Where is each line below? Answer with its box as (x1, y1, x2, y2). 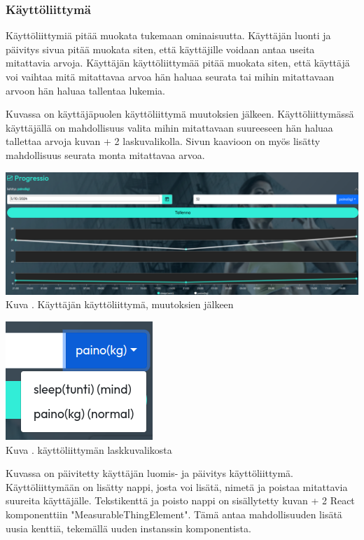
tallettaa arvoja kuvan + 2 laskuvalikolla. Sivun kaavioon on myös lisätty (6, 134, 321, 148)
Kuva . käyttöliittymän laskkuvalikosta (6, 442, 172, 457)
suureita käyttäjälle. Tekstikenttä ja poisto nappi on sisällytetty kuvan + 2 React (6, 493, 355, 508)
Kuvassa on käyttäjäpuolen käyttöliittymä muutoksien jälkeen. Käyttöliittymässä (6, 106, 354, 121)
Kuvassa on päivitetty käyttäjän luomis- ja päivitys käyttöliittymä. (6, 466, 294, 480)
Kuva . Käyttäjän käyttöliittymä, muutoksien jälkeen (6, 297, 234, 312)
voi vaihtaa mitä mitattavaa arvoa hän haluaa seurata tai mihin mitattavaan (6, 69, 335, 83)
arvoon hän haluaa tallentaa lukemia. (6, 83, 165, 97)
